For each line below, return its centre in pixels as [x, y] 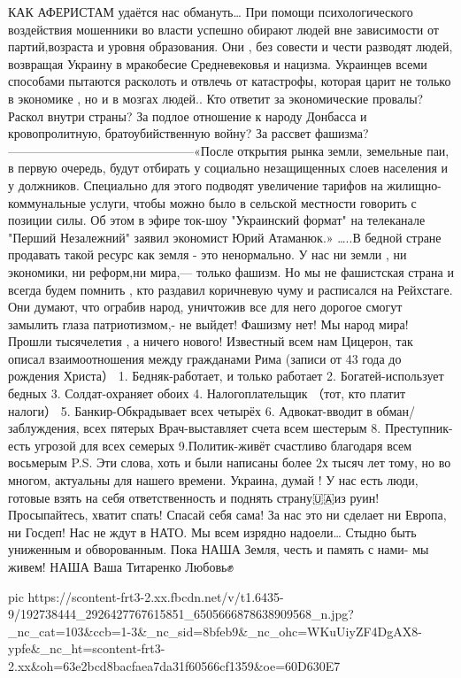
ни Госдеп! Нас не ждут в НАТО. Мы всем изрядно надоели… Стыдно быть [212, 532]
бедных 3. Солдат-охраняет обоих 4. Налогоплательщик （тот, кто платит [207, 393]
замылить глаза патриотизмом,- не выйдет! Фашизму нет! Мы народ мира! [208, 324]
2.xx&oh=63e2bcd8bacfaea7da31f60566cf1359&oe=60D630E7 [174, 665]
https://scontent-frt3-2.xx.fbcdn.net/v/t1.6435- [156, 596]
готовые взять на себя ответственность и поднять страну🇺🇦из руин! [194, 497]
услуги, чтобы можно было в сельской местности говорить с [253, 202]
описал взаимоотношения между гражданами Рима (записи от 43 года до [205, 358]
